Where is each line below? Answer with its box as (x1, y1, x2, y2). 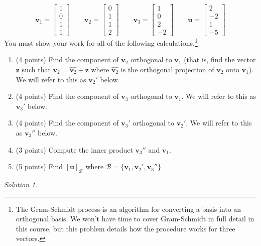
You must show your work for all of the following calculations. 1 (4, 36, 198, 48)
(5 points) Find (16, 161, 63, 172)
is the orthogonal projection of (120, 64, 214, 74)
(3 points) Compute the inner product (16, 144, 133, 155)
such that (22, 64, 51, 74)
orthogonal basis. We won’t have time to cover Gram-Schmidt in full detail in (16, 213, 254, 224)
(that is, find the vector (184, 54, 256, 65)
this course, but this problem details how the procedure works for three (16, 223, 235, 233)
